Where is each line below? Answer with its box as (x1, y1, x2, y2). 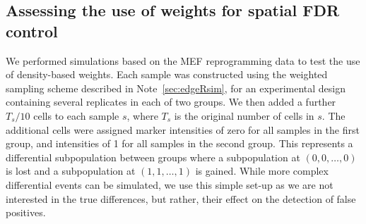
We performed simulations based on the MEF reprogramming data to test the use (6, 53, 360, 68)
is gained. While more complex (195, 163, 329, 178)
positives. (6, 205, 46, 220)
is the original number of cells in (174, 108, 314, 123)
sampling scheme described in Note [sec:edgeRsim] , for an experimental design (6, 80, 346, 95)
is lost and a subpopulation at (6, 163, 136, 178)
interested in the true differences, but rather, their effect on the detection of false (6, 191, 356, 206)
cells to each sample (33, 108, 119, 123)
